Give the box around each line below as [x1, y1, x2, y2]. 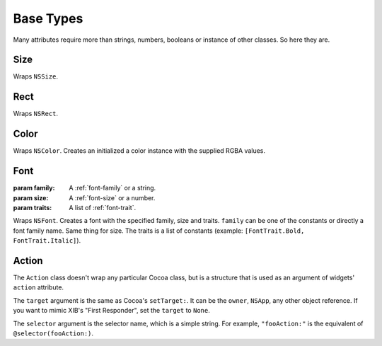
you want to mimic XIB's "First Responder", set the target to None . [13, 306, 210, 315]
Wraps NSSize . [13, 72, 58, 81]
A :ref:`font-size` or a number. [69, 193, 156, 202]
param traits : [13, 203, 52, 212]
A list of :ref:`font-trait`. [69, 203, 137, 212]
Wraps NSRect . [13, 110, 58, 118]
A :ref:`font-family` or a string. [69, 184, 156, 192]
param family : [13, 184, 55, 192]
